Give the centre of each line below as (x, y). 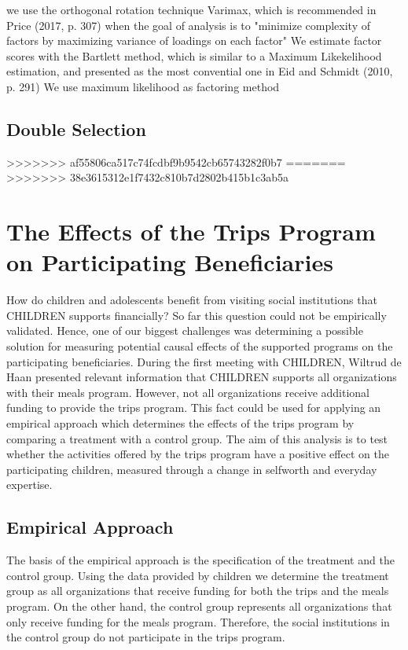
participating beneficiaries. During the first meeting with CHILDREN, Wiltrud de (204, 361)
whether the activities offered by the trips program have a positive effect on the (198, 454)
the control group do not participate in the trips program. (146, 637)
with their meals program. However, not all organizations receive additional (188, 392)
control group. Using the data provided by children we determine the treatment (198, 575)
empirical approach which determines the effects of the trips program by (180, 423)
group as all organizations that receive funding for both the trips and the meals (198, 591)
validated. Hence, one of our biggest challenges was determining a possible (185, 331)
